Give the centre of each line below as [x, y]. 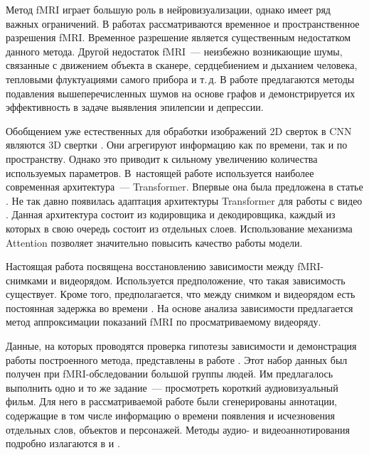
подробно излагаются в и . [63, 443]
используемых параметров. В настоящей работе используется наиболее [160, 172]
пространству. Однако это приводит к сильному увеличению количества [162, 158]
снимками [27, 280]
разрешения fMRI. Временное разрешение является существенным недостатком [178, 37]
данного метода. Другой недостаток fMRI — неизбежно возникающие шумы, [174, 51]
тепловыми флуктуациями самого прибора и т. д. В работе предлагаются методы [180, 79]
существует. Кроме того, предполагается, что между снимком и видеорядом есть [181, 294]
